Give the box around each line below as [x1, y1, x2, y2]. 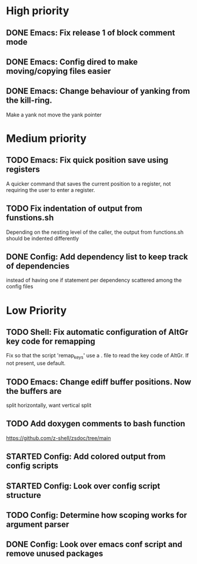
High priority [6, 4, 69, 18]
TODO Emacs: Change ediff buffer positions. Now [6, 377, 192, 387]
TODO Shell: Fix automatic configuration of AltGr [6, 327, 188, 337]
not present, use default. [6, 360, 66, 367]
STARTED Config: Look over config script [6, 481, 161, 491]
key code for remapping [6, 336, 96, 346]
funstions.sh [6, 213, 54, 223]
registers [6, 164, 40, 175]
